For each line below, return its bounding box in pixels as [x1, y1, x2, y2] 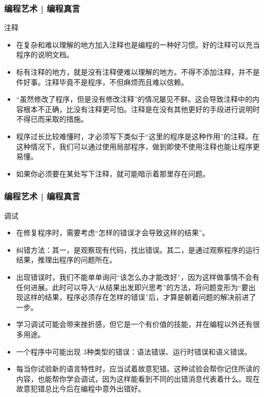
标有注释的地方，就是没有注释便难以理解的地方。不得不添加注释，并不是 [16, 67, 260, 77]
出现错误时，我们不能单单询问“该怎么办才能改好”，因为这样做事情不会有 [16, 271, 260, 282]
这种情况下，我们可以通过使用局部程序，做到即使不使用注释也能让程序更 [16, 141, 260, 151]
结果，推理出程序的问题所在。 [16, 254, 117, 265]
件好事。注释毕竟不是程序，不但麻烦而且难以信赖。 [16, 76, 188, 87]
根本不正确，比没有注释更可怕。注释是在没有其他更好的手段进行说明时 [23, 103, 260, 114]
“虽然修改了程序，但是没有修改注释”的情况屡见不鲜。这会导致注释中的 [16, 94, 253, 104]
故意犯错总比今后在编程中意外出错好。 [16, 383, 145, 394]
